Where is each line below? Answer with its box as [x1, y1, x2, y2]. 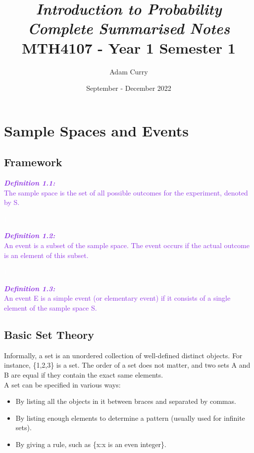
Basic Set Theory [4, 327, 94, 342]
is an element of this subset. [4, 250, 89, 260]
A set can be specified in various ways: [4, 379, 121, 389]
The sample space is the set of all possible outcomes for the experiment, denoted [4, 187, 248, 197]
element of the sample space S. [4, 303, 97, 313]
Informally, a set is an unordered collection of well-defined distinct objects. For [4, 350, 243, 360]
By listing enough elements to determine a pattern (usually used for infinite [15, 412, 245, 423]
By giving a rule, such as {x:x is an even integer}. [15, 439, 167, 449]
